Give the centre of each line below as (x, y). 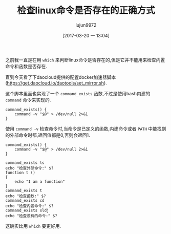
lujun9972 (86, 25)
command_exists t (24, 190)
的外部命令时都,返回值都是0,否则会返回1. (48, 135)
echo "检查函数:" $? (26, 196)
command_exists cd (25, 200)
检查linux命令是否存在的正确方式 (86, 10)
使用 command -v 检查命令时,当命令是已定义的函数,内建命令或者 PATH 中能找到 (86, 129)
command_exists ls (25, 163)
